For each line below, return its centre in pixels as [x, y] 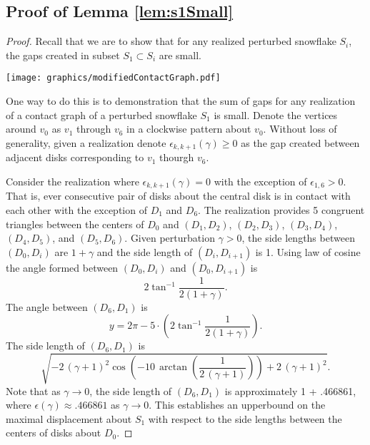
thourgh [177, 157]
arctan [174, 368]
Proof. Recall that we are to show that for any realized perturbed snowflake [171, 41]
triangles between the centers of [75, 224]
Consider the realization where [72, 181]
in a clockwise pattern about [189, 129]
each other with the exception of [76, 209]
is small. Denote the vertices [276, 114]
